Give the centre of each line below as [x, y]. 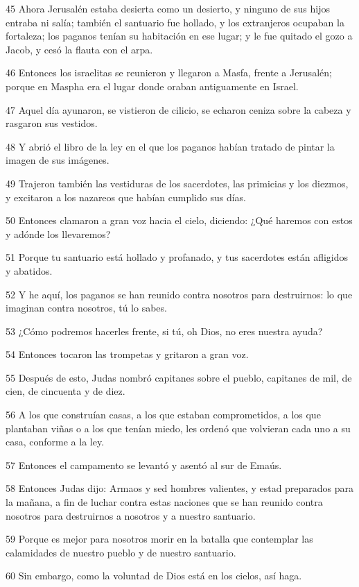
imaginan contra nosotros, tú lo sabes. [86, 308]
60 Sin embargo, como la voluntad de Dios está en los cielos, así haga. [154, 576]
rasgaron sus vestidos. [52, 123]
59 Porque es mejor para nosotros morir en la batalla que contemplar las [159, 539]
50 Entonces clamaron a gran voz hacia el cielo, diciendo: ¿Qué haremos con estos [179, 220]
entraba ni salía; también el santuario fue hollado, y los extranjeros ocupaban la [175, 22]
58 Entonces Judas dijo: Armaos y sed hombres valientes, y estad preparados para [180, 488]
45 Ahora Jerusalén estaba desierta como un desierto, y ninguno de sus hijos [168, 8]
